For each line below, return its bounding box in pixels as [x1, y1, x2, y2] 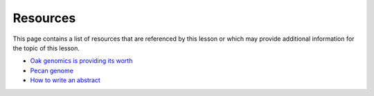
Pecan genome [30, 66, 74, 75]
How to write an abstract [30, 76, 100, 84]
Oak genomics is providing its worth [30, 57, 133, 65]
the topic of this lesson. [12, 44, 80, 52]
